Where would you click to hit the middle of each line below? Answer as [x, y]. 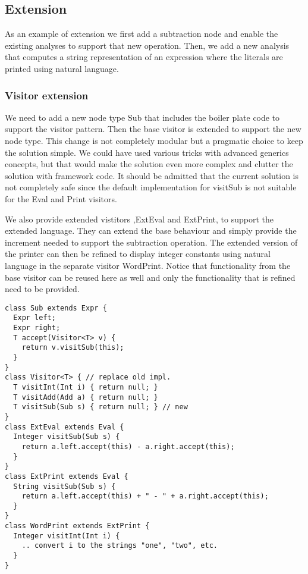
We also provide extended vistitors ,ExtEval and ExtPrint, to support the [139, 219]
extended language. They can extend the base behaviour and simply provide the [151, 230]
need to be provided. [42, 289]
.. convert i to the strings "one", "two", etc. [120, 546]
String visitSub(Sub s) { [65, 486]
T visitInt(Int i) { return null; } [86, 387]
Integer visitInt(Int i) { [67, 536]
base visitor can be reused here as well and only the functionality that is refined [150, 277]
